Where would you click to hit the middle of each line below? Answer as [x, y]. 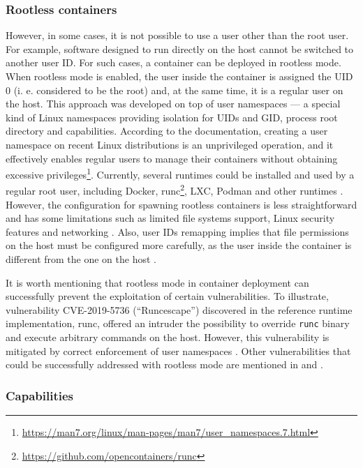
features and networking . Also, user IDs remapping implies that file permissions [177, 231]
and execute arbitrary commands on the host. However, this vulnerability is [168, 337]
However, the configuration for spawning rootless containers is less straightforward [181, 204]
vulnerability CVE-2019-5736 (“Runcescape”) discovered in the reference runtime [179, 309]
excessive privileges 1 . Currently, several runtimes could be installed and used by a [180, 173]
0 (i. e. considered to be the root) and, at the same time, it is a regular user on [175, 90]
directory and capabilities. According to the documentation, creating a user [167, 131]
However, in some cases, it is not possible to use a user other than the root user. [177, 35]
